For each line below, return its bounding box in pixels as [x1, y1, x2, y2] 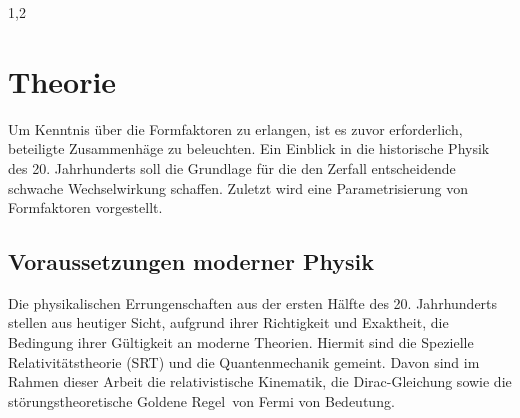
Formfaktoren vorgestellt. [8, 197, 163, 218]
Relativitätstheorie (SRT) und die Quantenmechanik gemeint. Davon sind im [8, 351, 480, 372]
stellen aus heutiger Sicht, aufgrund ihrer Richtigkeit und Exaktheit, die [8, 312, 449, 333]
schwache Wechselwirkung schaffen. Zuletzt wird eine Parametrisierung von [8, 177, 468, 198]
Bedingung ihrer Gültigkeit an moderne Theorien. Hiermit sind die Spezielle [8, 332, 474, 353]
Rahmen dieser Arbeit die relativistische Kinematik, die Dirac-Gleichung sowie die [8, 371, 512, 392]
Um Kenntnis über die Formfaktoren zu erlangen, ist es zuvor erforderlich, [8, 118, 463, 139]
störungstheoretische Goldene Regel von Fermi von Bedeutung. [8, 390, 395, 411]
